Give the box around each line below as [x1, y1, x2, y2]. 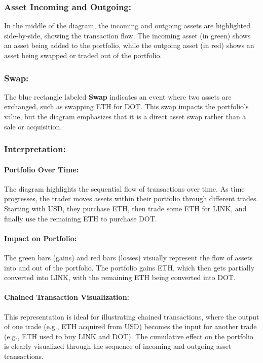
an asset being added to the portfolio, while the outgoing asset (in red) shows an [4, 40, 254, 51]
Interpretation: [4, 143, 66, 155]
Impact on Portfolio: [4, 233, 77, 243]
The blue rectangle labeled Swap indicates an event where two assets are [4, 91, 232, 102]
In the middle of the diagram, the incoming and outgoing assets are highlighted [4, 20, 251, 31]
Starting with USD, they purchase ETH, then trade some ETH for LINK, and [4, 203, 247, 214]
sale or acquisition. [4, 121, 62, 131]
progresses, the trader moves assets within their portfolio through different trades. [4, 193, 258, 204]
